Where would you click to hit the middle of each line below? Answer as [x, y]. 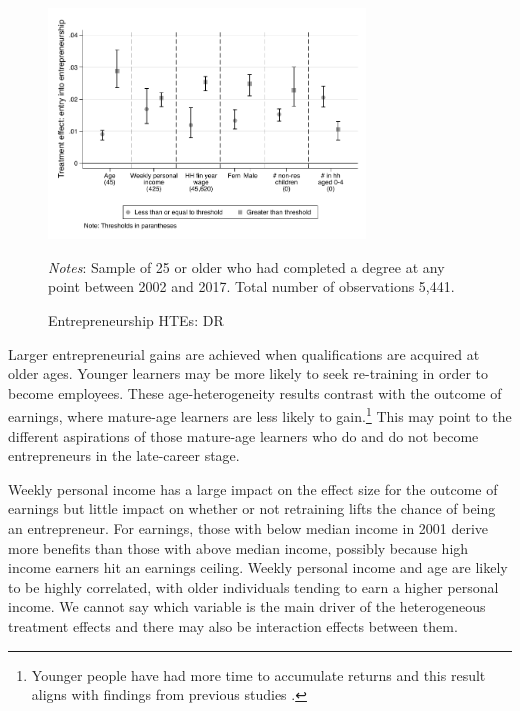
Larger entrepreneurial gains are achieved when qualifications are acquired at [244, 353]
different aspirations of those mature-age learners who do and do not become [243, 435]
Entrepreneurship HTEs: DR [136, 320]
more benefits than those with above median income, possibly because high [238, 547]
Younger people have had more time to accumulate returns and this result [258, 674]
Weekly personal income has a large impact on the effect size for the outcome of [253, 488]
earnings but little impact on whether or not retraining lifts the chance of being [252, 508]
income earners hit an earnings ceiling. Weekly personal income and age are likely [258, 567]
